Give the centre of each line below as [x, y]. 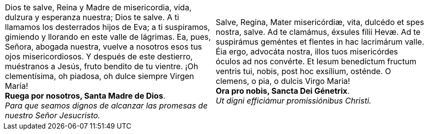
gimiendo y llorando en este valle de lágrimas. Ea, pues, [108, 37]
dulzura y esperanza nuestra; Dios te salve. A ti [92, 17]
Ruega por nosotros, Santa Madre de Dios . [85, 96]
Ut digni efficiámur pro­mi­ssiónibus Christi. [294, 101]
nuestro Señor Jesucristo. [53, 115]
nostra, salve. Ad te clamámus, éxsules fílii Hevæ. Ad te [318, 32]
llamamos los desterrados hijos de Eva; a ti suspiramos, [108, 27]
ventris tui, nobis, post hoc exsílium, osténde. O [303, 71]
